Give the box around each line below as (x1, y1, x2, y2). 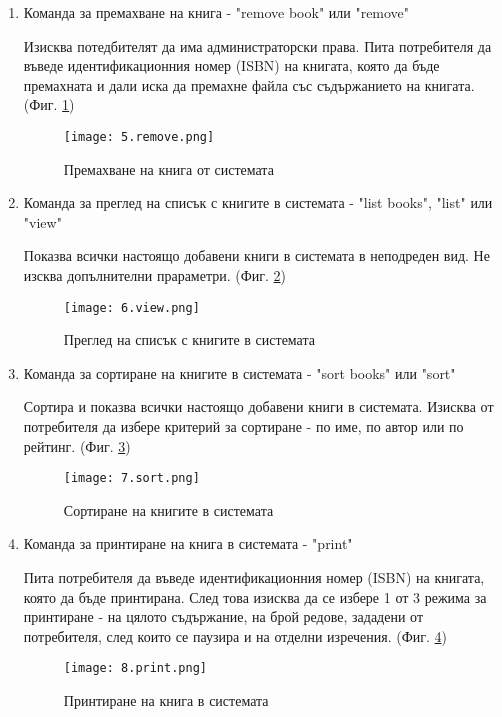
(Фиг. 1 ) (23, 94, 75, 115)
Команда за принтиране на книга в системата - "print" (23, 533, 353, 554)
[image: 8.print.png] (63, 661, 207, 676)
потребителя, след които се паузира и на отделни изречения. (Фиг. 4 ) (23, 625, 447, 646)
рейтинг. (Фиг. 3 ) (23, 435, 131, 456)
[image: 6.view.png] (63, 300, 200, 315)
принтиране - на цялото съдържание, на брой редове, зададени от (23, 606, 424, 627)
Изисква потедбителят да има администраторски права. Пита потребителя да (23, 35, 492, 56)
